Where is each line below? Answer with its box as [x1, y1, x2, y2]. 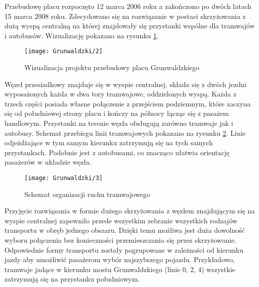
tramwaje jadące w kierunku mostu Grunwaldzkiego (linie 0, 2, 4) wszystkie [4, 264, 235, 274]
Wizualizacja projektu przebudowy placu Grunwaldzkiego [24, 62, 199, 73]
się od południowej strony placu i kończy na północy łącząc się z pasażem [4, 108, 229, 118]
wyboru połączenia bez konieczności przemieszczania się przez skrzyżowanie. [4, 235, 237, 245]
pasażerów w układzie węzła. [4, 157, 91, 167]
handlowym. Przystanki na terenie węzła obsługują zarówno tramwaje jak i [4, 118, 233, 128]
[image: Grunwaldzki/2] [24, 48, 103, 55]
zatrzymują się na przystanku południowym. [4, 274, 140, 284]
